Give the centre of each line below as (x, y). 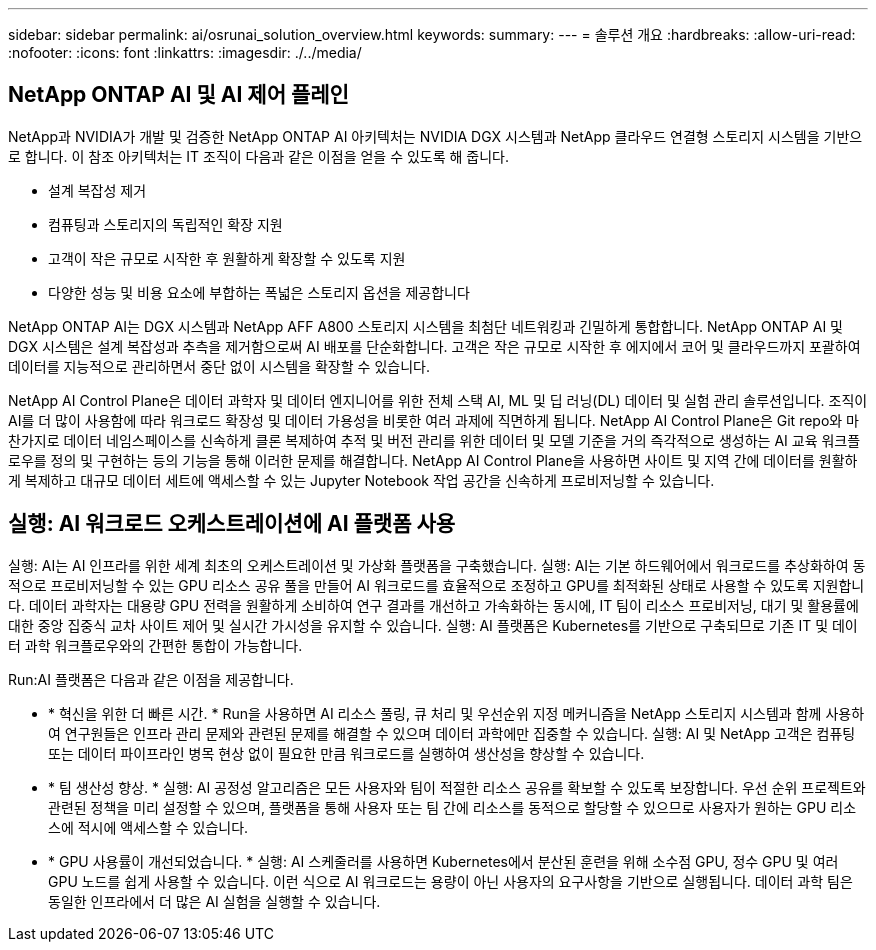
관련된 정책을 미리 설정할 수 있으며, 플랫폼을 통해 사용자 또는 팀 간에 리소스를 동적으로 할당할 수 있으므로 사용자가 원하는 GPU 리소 (452, 807)
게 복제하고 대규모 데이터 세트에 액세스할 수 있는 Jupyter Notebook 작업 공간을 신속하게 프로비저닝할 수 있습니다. (361, 480)
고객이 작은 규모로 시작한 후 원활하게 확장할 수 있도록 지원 (227, 258)
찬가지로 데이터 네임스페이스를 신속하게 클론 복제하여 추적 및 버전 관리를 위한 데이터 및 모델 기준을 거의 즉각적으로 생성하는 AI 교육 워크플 (434, 440)
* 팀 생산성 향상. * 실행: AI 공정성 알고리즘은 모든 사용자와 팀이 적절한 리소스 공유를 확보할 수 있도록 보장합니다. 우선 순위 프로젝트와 (457, 787)
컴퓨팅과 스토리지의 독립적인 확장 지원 (165, 224)
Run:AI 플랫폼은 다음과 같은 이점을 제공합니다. (151, 679)
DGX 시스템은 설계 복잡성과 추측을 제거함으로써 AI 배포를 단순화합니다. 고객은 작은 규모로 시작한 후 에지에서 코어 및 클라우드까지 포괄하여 (434, 346)
